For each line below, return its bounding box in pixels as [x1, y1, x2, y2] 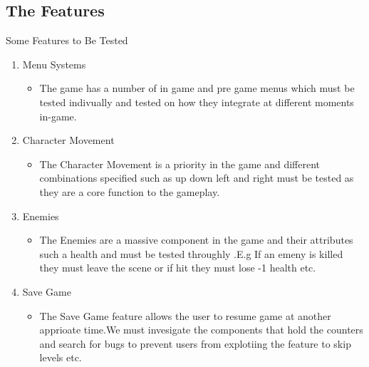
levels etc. [39, 350, 82, 365]
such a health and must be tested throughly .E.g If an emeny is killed [39, 246, 343, 261]
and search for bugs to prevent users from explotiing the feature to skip [39, 336, 351, 351]
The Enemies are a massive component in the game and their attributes [39, 232, 353, 247]
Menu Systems [22, 56, 86, 71]
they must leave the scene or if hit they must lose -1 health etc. [39, 260, 316, 275]
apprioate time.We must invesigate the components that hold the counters [39, 322, 363, 337]
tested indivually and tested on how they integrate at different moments [39, 94, 354, 109]
